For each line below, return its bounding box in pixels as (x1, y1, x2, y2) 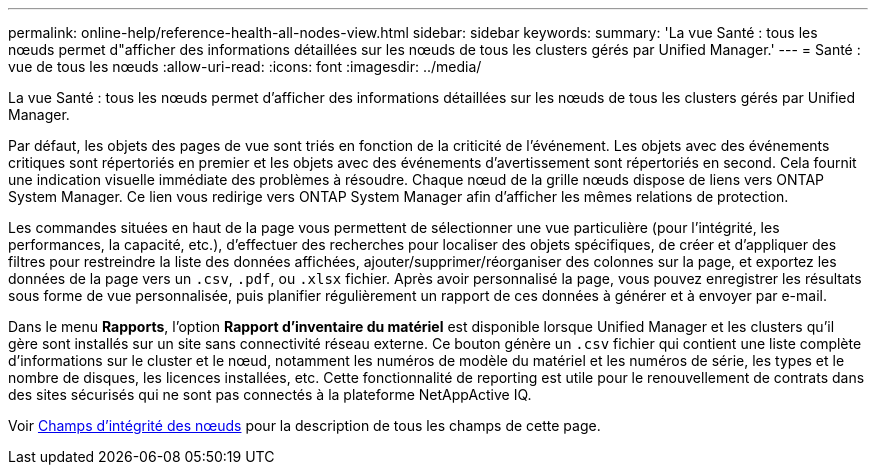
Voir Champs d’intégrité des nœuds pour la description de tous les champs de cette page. (8, 417, 601, 434)
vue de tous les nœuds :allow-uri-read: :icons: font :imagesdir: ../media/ (8, 58, 482, 75)
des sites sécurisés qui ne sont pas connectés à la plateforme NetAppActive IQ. (8, 386, 532, 403)
